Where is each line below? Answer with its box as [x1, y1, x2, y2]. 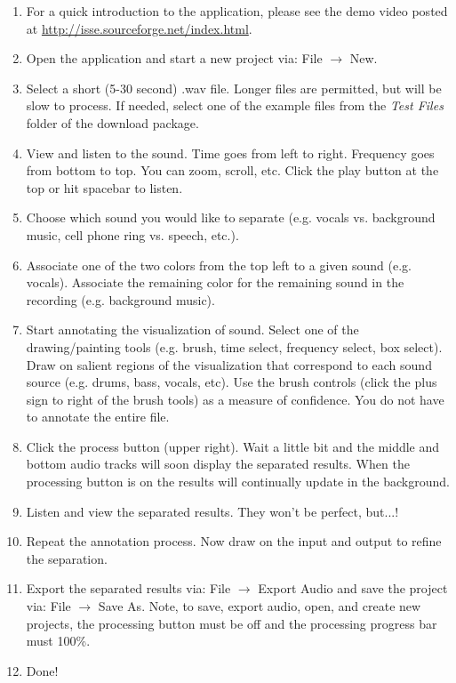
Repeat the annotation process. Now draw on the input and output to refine [26, 532, 442, 550]
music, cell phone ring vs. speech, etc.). [26, 225, 239, 244]
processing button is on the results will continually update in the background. [26, 472, 450, 491]
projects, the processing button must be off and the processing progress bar [26, 614, 437, 632]
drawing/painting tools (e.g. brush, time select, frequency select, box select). [26, 337, 443, 356]
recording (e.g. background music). [26, 290, 215, 309]
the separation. [26, 549, 108, 567]
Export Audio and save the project [258, 579, 448, 598]
